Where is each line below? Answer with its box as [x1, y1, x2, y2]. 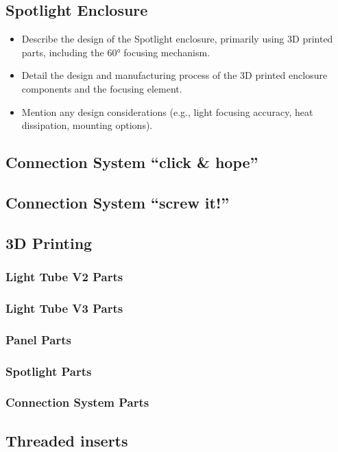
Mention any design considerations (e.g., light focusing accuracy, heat [21, 104, 313, 119]
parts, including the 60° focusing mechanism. [21, 45, 210, 59]
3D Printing [5, 232, 93, 253]
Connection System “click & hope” [5, 152, 258, 173]
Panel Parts [5, 331, 72, 348]
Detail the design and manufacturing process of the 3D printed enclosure [21, 68, 328, 82]
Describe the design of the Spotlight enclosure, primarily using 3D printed [21, 32, 333, 46]
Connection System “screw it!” [5, 191, 230, 213]
